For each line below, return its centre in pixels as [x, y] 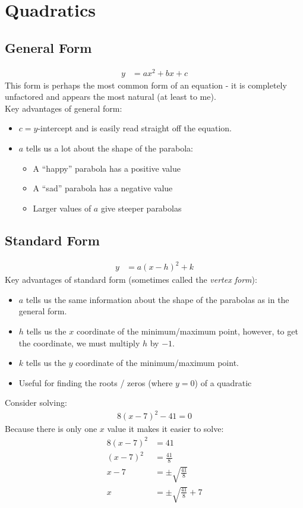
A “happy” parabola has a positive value [107, 168]
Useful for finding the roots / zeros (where [96, 382]
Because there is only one [51, 429]
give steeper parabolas [141, 208]
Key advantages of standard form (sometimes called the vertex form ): [131, 280]
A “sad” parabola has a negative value [103, 188]
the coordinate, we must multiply [79, 343]
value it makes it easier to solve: [165, 429]
